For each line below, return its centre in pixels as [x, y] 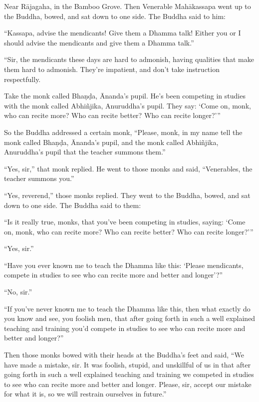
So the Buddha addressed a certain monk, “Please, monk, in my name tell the [123, 132]
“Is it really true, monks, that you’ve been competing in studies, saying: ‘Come [125, 222]
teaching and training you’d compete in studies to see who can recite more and [125, 328]
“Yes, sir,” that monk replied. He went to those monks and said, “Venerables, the [128, 168]
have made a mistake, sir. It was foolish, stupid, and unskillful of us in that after [128, 364]
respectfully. [22, 79]
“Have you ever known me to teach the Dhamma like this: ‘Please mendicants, [124, 265]
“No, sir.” [18, 292]
